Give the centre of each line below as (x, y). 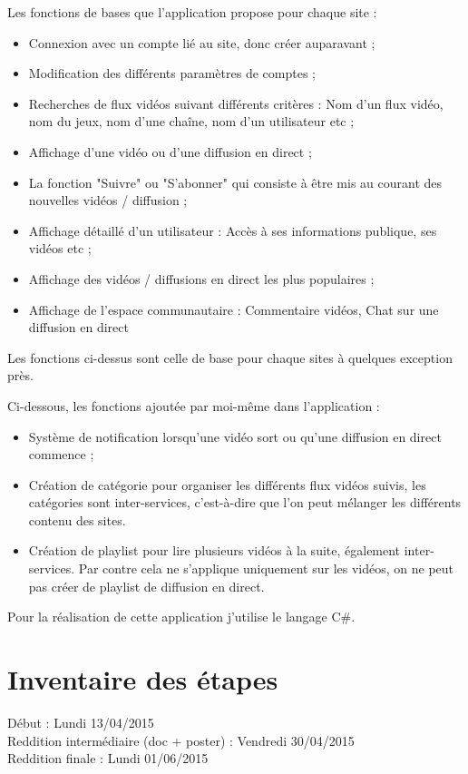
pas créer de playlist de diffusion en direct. (146, 586)
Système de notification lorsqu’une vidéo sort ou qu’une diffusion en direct (235, 436)
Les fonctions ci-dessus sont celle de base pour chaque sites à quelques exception (230, 357)
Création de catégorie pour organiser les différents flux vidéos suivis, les (227, 484)
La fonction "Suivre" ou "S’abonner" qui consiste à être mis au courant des (235, 182)
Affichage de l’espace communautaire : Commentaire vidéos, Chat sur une (234, 309)
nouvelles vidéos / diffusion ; (108, 200)
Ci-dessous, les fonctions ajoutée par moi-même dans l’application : (194, 405)
